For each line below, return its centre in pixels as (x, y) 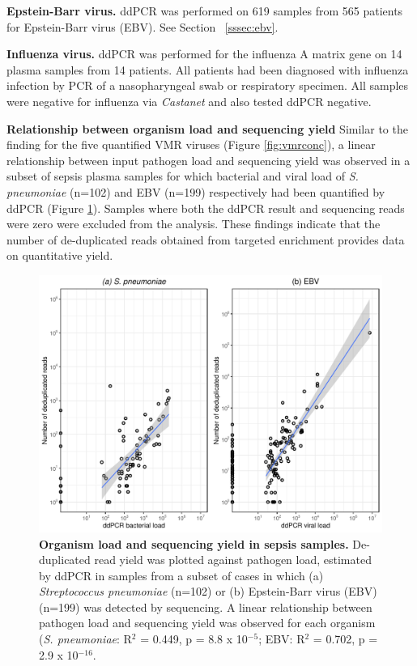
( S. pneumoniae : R (85, 639)
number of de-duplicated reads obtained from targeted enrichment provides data (206, 239)
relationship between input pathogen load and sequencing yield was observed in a (208, 160)
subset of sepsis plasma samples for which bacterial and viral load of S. (183, 176)
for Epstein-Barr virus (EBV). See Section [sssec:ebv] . (143, 26)
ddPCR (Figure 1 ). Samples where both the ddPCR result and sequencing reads (206, 208)
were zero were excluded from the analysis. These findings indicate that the (194, 224)
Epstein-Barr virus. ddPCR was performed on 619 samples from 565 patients (205, 11)
